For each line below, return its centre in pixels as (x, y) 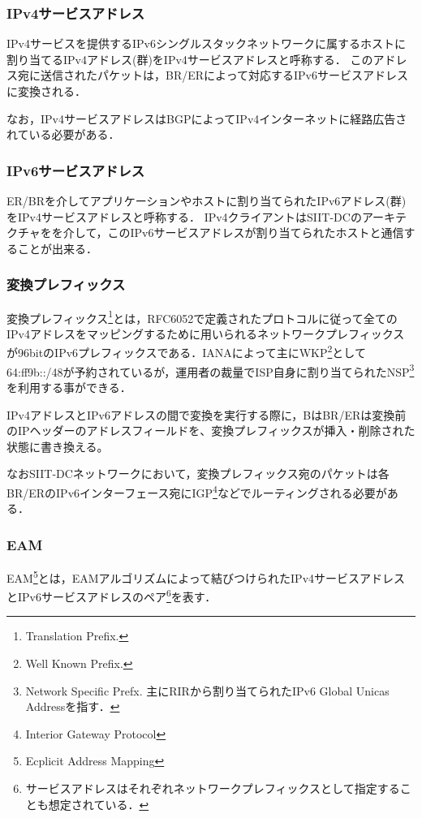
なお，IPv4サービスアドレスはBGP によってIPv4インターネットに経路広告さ (207, 118)
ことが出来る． (57, 248)
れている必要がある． (63, 134)
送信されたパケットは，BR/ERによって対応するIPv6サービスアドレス (224, 75)
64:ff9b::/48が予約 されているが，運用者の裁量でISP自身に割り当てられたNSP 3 (211, 370)
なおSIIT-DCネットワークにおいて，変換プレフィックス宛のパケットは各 (198, 474)
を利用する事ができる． (69, 387)
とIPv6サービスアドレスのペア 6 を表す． (112, 595)
